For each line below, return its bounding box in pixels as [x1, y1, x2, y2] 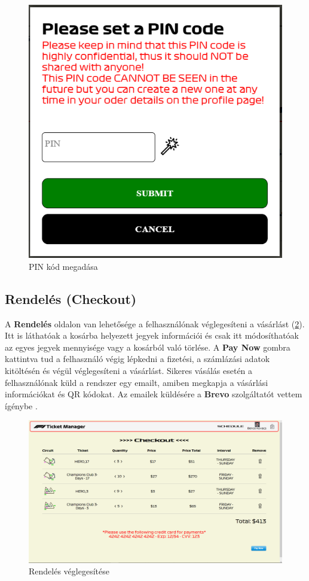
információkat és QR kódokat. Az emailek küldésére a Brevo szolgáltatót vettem [5, 388, 302, 400]
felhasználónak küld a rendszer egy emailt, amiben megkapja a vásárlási [5, 376, 268, 388]
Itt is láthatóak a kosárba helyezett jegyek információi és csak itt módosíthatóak [5, 329, 299, 342]
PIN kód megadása [29, 260, 98, 272]
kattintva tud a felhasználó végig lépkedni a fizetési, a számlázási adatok [5, 352, 270, 365]
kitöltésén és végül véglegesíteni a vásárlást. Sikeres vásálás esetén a [5, 364, 253, 376]
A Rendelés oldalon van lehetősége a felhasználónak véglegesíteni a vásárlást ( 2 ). [5, 317, 305, 330]
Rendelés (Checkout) [5, 289, 137, 308]
